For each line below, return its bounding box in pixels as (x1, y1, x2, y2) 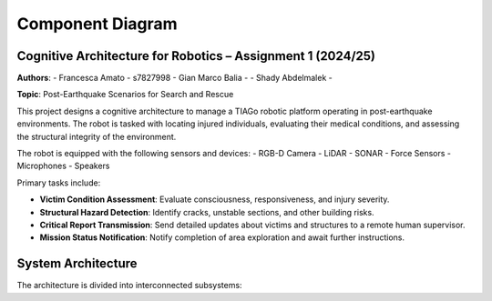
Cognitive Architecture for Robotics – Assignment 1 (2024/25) (16, 48, 375, 64)
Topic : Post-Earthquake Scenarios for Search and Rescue (16, 89, 234, 100)
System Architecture (16, 256, 138, 272)
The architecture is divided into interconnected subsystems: (16, 280, 242, 291)
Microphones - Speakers (16, 160, 110, 172)
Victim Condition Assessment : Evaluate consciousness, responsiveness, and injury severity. (39, 194, 390, 205)
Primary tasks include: (16, 177, 101, 188)
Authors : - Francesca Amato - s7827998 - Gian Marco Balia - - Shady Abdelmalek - (16, 73, 333, 84)
